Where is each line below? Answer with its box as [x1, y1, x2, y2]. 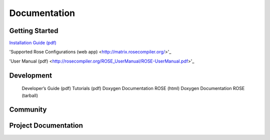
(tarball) [21, 92, 38, 98]
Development [9, 71, 52, 79]
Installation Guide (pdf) [9, 40, 57, 46]
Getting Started [9, 26, 58, 35]
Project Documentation [9, 121, 83, 130]
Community [9, 105, 47, 114]
